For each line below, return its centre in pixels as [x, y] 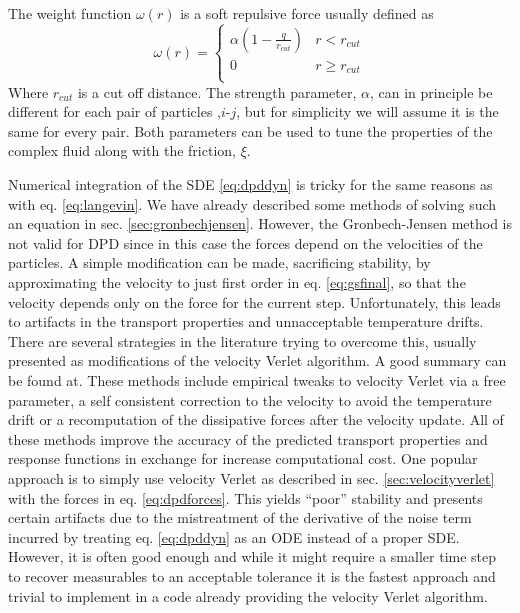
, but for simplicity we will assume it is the [367, 111]
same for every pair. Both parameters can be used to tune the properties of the [250, 130]
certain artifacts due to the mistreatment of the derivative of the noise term [240, 517]
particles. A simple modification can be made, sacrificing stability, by [219, 262]
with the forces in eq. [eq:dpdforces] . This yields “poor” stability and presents [245, 497]
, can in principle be [431, 91]
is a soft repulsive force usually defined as [307, 13]
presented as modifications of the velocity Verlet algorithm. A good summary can [257, 360]
